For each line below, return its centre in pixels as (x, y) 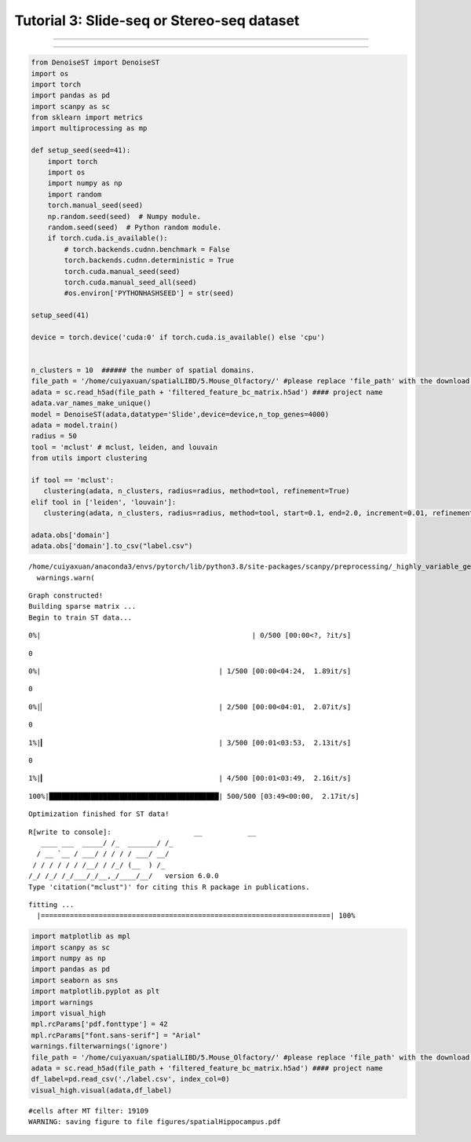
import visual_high (68, 1014)
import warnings (62, 1002)
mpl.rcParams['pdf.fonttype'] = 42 (99, 1024)
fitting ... (51, 904)
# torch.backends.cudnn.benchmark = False (147, 249)
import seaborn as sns (75, 980)
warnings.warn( (66, 578)
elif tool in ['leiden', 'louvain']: (104, 502)
